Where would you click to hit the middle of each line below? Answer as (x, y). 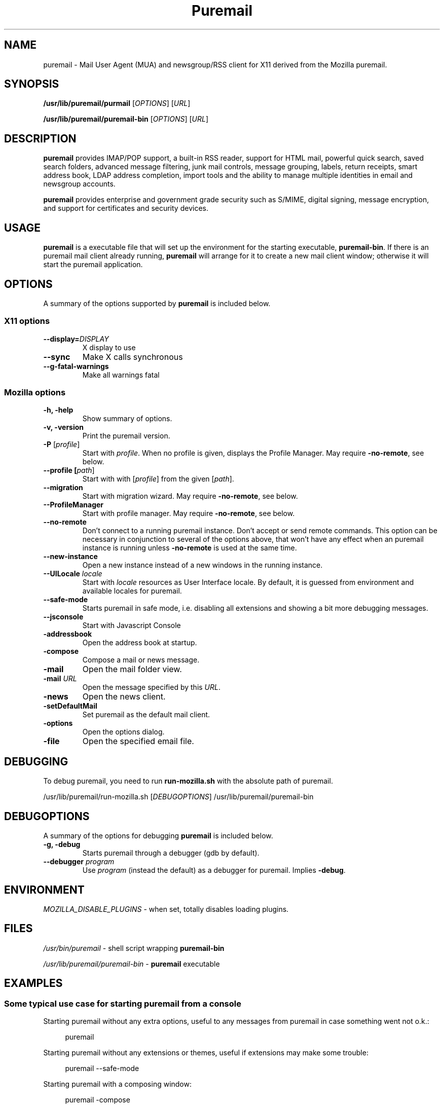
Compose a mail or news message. (141, 660)
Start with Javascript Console (132, 625)
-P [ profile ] (62, 445)
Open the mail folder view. (132, 669)
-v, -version (64, 427)
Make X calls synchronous (133, 357)
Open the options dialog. (123, 732)
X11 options (27, 321)
